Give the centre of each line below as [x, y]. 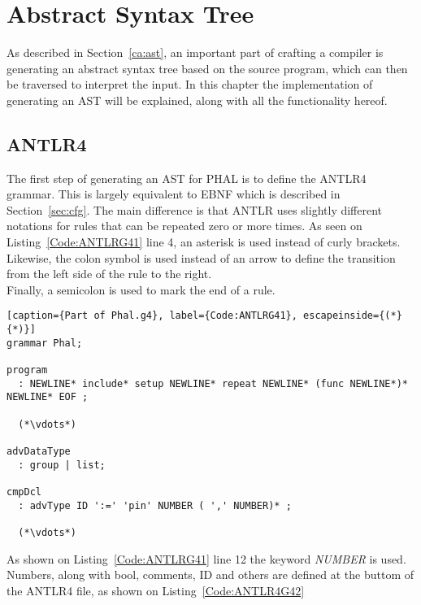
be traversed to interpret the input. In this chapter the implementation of [190, 84]
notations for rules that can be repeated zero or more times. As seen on [184, 226]
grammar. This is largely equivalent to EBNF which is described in [174, 194]
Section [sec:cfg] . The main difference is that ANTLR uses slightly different [195, 209]
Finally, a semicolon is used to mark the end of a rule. [141, 289]
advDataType [39, 452]
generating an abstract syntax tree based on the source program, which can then [207, 68]
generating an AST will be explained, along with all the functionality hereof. [197, 100]
